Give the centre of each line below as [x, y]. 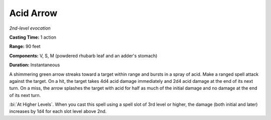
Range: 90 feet [25, 46]
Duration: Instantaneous [35, 65]
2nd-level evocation [30, 28]
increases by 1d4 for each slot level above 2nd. [58, 111]
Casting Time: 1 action [33, 37]
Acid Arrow [33, 13]
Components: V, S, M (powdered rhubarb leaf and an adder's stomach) [83, 56]
